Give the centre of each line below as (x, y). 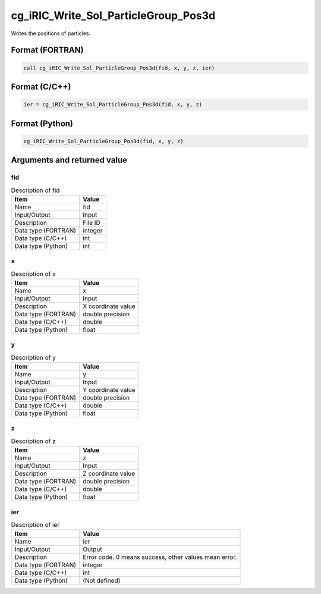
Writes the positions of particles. (51, 33)
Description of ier (35, 525)
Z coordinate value (109, 474)
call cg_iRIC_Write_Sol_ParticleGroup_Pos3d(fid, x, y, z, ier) (119, 68)
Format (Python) (42, 123)
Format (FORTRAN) (47, 50)
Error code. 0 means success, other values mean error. (160, 557)
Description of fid (35, 190)
